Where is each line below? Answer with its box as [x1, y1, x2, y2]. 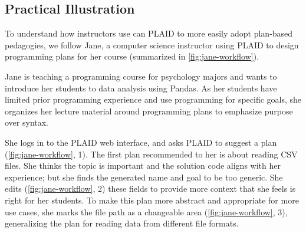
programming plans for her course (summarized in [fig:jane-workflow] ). [5, 50, 259, 63]
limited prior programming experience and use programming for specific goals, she [5, 93, 302, 106]
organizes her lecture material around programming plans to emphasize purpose [5, 104, 293, 117]
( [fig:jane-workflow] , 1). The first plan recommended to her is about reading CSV [5, 147, 298, 160]
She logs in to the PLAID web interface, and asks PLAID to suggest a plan [5, 136, 277, 148]
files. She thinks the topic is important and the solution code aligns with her [5, 159, 281, 172]
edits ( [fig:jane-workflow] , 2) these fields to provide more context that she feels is [5, 182, 296, 195]
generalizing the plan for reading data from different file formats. [5, 217, 239, 229]
